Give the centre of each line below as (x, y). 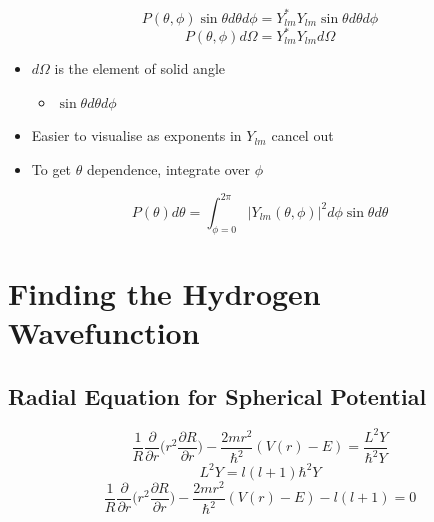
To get (51, 168)
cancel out (302, 135)
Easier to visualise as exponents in (136, 135)
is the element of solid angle (140, 68)
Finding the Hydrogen (164, 292)
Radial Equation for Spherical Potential (217, 395)
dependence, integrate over (168, 168)
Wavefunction (104, 332)
